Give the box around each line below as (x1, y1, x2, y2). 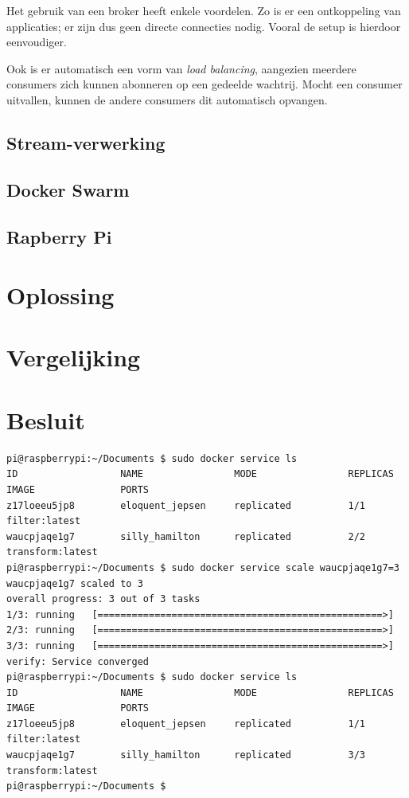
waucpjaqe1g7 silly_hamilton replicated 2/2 (6, 530, 366, 542)
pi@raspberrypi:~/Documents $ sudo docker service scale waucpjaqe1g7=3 (6, 561, 399, 573)
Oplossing (6, 279, 115, 311)
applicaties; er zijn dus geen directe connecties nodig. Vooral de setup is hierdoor (6, 18, 401, 34)
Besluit (6, 403, 85, 436)
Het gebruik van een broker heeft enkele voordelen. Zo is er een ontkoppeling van (6, 2, 401, 18)
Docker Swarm (6, 177, 130, 201)
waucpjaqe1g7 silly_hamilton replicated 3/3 (6, 749, 366, 761)
